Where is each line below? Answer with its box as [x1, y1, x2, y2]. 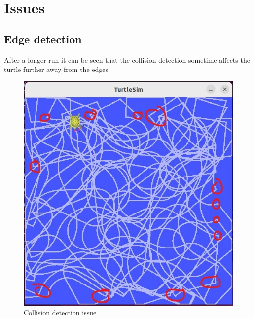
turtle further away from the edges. [4, 64, 110, 74]
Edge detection [4, 31, 82, 46]
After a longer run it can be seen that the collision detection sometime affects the [4, 54, 250, 65]
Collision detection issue [24, 307, 97, 318]
